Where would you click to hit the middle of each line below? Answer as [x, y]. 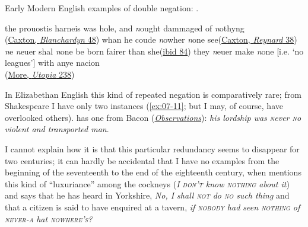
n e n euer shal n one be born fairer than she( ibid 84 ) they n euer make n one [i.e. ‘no [154, 51]
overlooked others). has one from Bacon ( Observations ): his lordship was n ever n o [153, 117]
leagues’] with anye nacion [52, 63]
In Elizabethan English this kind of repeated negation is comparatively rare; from [153, 94]
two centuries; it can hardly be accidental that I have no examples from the [142, 160]
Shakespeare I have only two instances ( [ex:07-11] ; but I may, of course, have [144, 106]
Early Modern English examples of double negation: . [102, 8]
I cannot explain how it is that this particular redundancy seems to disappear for [152, 148]
